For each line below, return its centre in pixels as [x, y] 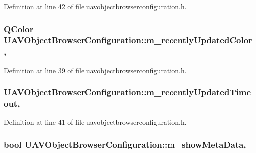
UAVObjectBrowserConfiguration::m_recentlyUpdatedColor [128, 40]
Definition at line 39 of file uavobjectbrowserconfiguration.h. [95, 70]
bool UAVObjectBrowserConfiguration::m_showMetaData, [125, 144]
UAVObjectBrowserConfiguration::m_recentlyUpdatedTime [128, 92]
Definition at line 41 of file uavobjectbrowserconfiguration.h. [95, 122]
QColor [19, 29]
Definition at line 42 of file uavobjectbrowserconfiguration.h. [95, 6]
